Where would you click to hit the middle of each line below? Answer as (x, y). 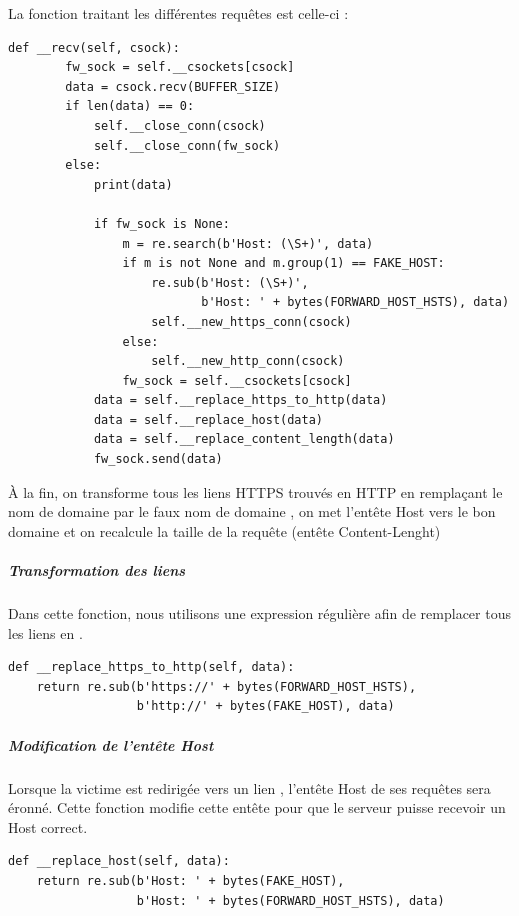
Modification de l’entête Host (111, 744)
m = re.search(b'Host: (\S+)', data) (248, 243)
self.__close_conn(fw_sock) (187, 145)
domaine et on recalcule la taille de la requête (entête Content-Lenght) (224, 530)
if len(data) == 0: (130, 106)
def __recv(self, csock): (94, 47)
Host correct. (48, 826)
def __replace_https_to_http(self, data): (151, 667)
